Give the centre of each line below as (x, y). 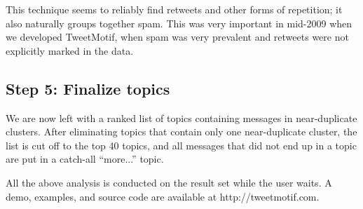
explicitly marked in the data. (70, 50)
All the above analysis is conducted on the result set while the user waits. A (169, 182)
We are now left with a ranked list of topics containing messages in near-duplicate (181, 117)
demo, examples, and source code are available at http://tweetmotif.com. (163, 196)
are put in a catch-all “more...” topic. (85, 159)
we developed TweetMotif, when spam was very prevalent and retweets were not (177, 37)
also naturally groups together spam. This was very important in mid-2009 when (179, 23)
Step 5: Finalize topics (88, 88)
